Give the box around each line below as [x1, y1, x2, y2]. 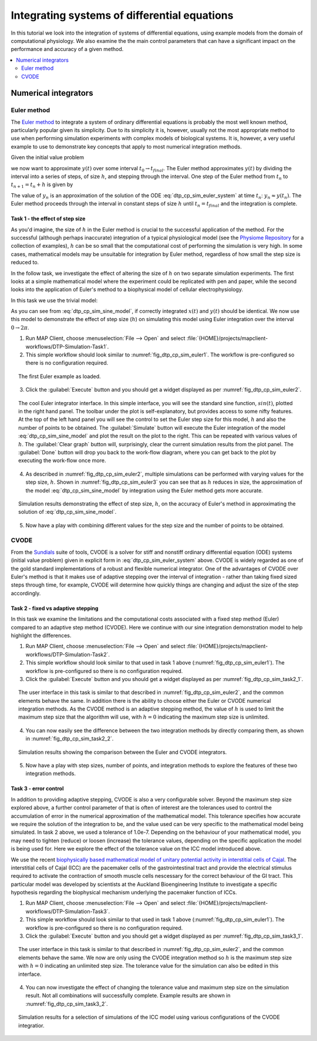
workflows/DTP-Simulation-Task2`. [25, 651, 110, 658]
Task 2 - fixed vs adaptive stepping [11, 605, 99, 612]
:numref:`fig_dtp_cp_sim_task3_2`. [25, 1000, 108, 1007]
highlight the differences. [11, 632, 72, 639]
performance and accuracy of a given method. [11, 46, 124, 53]
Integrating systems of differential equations [11, 9, 234, 22]
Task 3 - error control [11, 785, 64, 792]
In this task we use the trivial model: [11, 297, 98, 304]
